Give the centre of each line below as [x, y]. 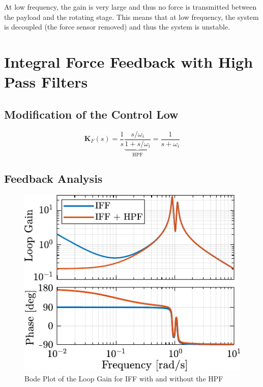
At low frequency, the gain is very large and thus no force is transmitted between [130, 7]
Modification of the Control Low [91, 114]
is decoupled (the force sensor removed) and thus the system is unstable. [117, 27]
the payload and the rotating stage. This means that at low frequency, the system [131, 17]
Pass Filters [46, 82]
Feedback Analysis [53, 178]
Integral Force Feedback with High [129, 61]
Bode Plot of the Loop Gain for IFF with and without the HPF [124, 378]
